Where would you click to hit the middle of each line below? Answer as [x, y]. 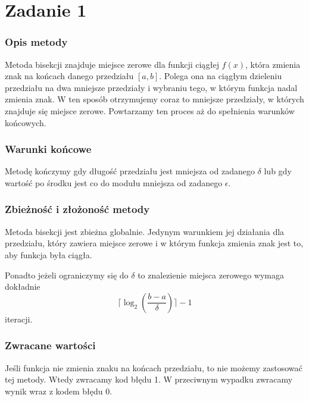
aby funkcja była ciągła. [49, 254]
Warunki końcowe [48, 149]
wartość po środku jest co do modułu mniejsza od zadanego [114, 182]
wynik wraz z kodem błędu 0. [59, 391]
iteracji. [19, 319]
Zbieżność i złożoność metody [77, 209]
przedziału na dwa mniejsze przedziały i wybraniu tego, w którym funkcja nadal [151, 87]
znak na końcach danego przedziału [69, 76]
